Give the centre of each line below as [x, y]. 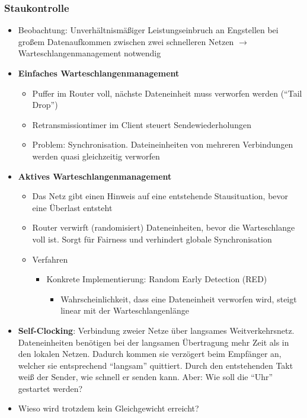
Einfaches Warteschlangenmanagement [99, 73]
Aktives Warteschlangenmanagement [95, 176]
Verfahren [50, 259]
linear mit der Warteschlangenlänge [125, 310]
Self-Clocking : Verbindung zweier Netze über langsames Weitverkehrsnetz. [156, 330]
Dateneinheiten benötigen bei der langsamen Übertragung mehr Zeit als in [153, 342]
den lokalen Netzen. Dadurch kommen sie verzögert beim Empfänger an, [150, 354]
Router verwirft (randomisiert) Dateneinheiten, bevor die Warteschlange [164, 227]
